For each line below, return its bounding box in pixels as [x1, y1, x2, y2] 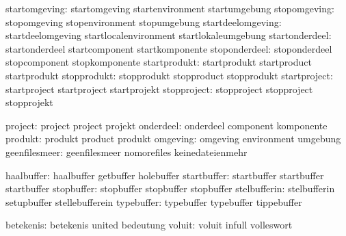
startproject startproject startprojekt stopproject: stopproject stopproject [5, 81, 313, 96]
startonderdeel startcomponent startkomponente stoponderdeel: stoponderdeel [5, 41, 332, 55]
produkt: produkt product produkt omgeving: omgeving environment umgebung [5, 131, 341, 146]
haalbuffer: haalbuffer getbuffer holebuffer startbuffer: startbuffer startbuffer [5, 168, 324, 182]
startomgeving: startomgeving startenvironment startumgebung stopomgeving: [5, 1, 334, 15]
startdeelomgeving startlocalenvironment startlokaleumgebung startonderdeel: [5, 28, 332, 42]
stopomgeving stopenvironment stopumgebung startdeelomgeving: [5, 14, 282, 29]
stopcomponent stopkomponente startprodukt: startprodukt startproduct [5, 55, 312, 69]
